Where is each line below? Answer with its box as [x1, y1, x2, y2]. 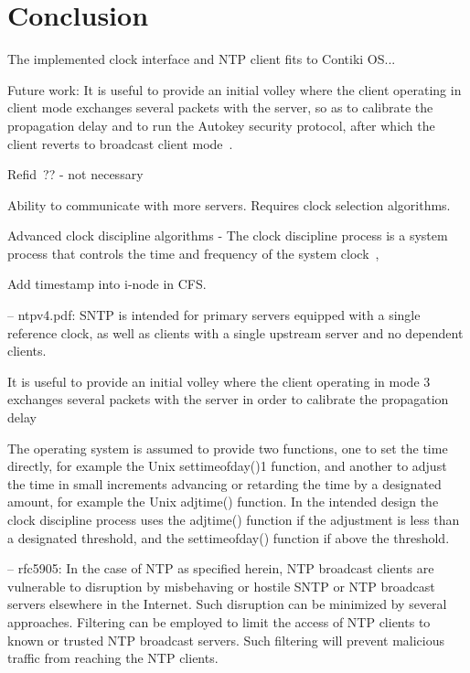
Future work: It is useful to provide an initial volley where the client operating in [7, 80, 462, 99]
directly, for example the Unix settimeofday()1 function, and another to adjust [7, 456, 447, 475]
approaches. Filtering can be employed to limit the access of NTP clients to [7, 612, 431, 631]
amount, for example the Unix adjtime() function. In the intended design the [7, 492, 439, 511]
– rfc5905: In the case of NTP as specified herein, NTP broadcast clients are [7, 559, 434, 578]
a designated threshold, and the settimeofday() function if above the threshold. [7, 528, 450, 547]
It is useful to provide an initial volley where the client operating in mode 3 [7, 371, 431, 390]
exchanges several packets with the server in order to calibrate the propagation [7, 390, 449, 409]
